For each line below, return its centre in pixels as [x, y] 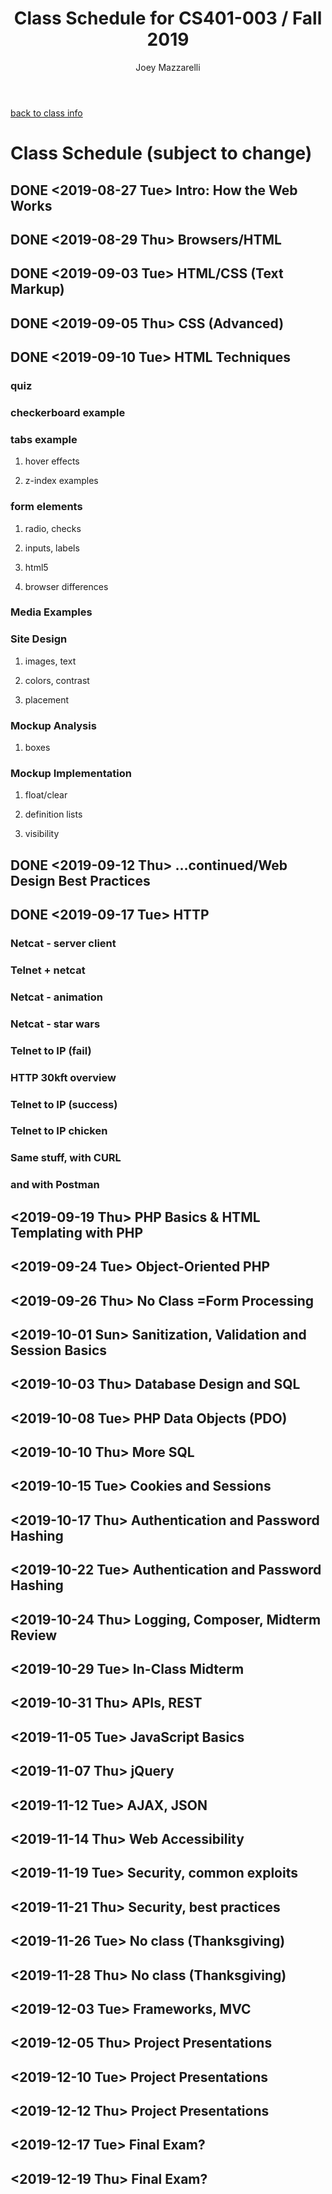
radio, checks [53, 528]
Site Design [39, 639]
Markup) [37, 289]
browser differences [66, 586]
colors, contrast [57, 680]
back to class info [46, 113]
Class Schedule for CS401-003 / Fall [168, 18]
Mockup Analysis [53, 725]
